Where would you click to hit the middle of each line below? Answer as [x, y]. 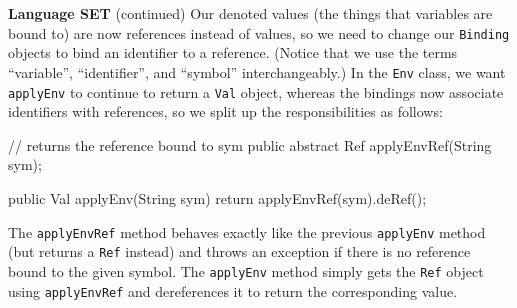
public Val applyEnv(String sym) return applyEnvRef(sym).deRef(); [217, 197]
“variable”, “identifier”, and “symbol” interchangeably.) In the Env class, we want [257, 71]
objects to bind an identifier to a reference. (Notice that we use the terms [233, 52]
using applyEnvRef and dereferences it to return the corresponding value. [233, 290]
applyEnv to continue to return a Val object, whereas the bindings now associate [256, 91]
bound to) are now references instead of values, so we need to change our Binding [259, 32]
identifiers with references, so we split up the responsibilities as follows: [225, 111]
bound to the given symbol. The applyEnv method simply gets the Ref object [246, 270]
